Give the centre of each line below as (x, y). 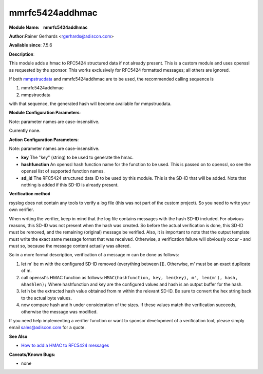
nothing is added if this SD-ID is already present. (70, 185)
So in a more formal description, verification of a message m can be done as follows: (94, 255)
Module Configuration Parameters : (45, 113)
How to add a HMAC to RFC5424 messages (65, 345)
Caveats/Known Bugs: (32, 354)
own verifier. (21, 209)
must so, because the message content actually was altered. (70, 246)
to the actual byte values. (47, 298)
